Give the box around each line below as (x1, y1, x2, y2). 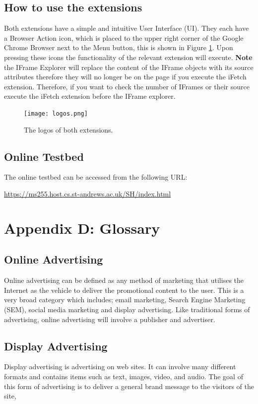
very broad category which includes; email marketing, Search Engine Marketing (4, 294, 246, 305)
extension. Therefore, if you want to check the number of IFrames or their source (4, 81, 250, 91)
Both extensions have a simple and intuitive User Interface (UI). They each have (4, 23, 249, 33)
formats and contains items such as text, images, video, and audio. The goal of (4, 371, 243, 381)
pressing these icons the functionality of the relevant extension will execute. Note (4, 52, 253, 62)
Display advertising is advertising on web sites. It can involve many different (4, 361, 236, 372)
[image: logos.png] (24, 110, 88, 117)
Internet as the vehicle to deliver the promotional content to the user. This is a (4, 284, 244, 295)
